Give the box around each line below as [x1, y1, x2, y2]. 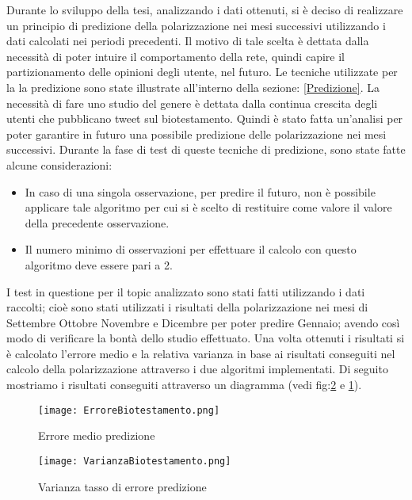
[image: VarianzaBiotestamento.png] [38, 455, 231, 467]
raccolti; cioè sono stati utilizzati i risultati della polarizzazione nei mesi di [6, 299, 368, 315]
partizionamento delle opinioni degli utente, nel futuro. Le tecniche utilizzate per [6, 63, 398, 80]
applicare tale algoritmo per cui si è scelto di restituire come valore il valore [25, 199, 392, 216]
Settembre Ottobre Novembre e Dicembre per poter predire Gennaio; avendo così [6, 314, 400, 330]
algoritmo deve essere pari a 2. [25, 256, 173, 273]
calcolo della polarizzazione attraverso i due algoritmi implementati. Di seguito [6, 361, 388, 377]
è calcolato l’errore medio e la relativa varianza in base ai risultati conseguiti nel [6, 345, 395, 361]
